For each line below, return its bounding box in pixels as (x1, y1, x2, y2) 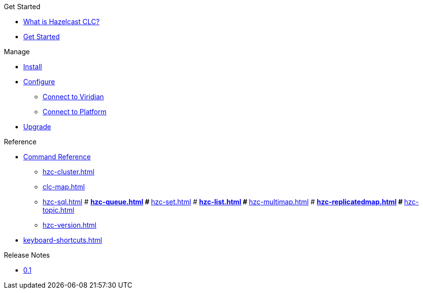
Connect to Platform (43, 108, 106, 116)
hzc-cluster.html (43, 168, 94, 176)
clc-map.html (43, 183, 85, 191)
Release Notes (4, 251, 50, 259)
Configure (23, 77, 55, 86)
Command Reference (23, 153, 91, 161)
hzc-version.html (43, 221, 97, 229)
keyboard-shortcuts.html (23, 236, 102, 244)
